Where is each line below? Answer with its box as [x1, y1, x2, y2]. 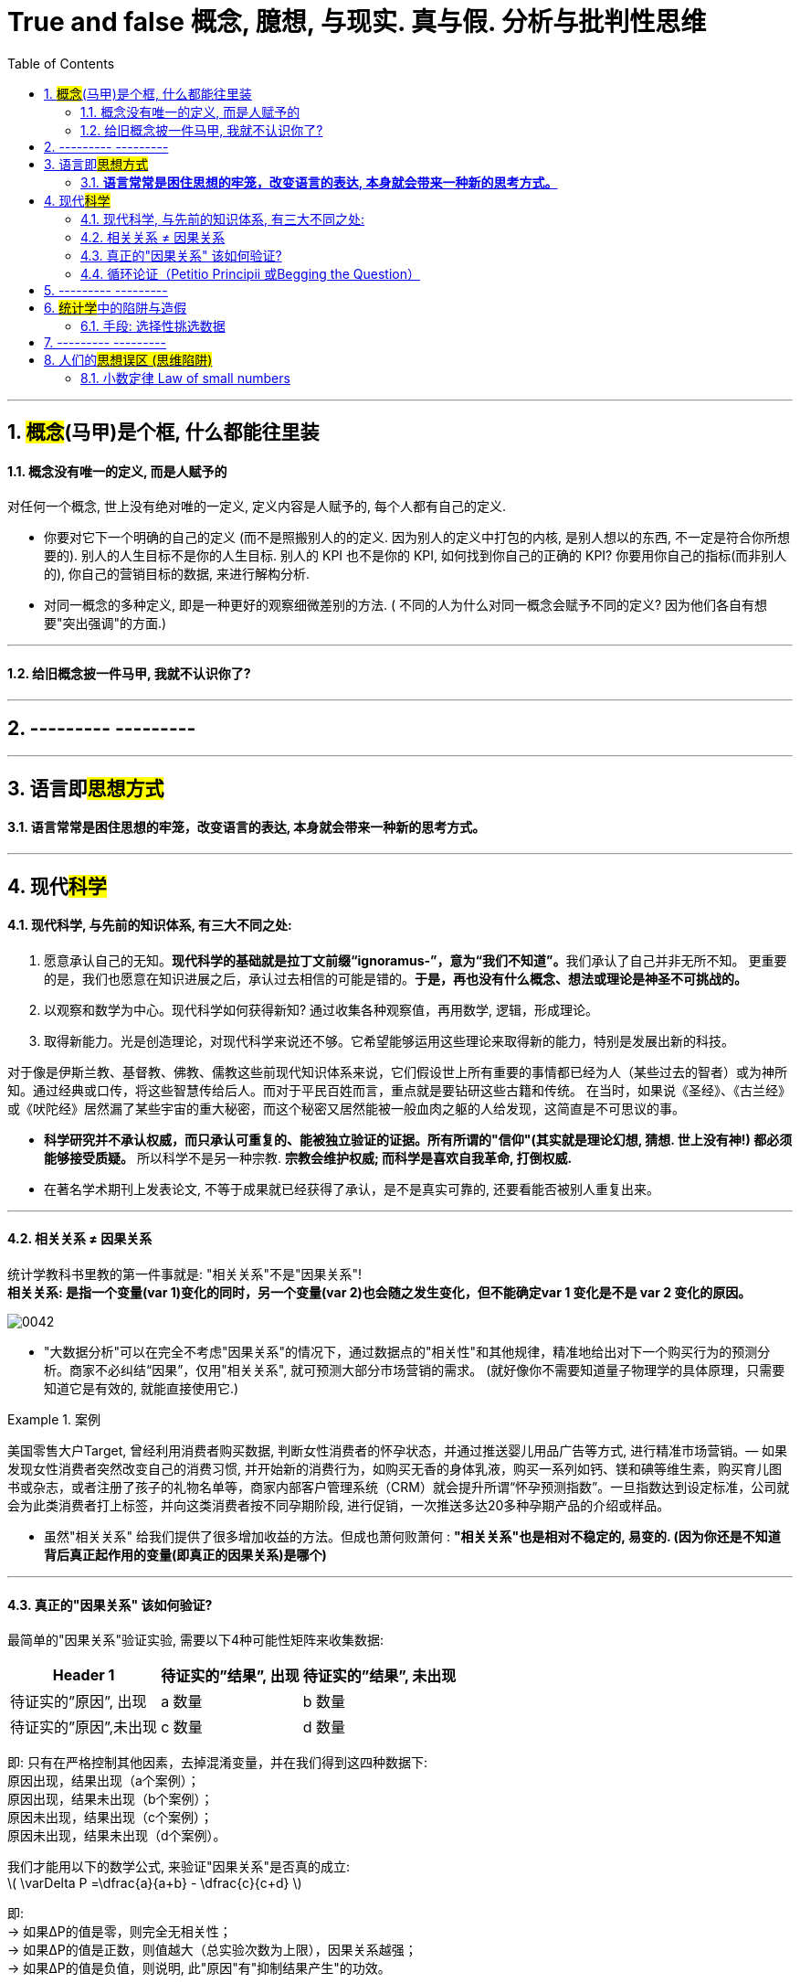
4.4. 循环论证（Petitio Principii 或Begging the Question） [80, 265, 420, 282]
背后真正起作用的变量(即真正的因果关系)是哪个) [44, 1546, 327, 1562]
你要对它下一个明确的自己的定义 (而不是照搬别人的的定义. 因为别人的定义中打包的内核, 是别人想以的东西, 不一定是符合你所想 [44, 529, 790, 546]
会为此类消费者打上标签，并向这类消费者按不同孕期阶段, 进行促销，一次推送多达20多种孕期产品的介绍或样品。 [7, 1497, 670, 1513]
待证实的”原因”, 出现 [10, 1692, 147, 1711]
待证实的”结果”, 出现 [161, 1667, 300, 1686]
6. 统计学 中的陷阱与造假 [44, 299, 187, 315]
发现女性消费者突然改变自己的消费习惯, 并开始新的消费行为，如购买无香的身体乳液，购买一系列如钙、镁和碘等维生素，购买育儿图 [7, 1460, 782, 1477]
